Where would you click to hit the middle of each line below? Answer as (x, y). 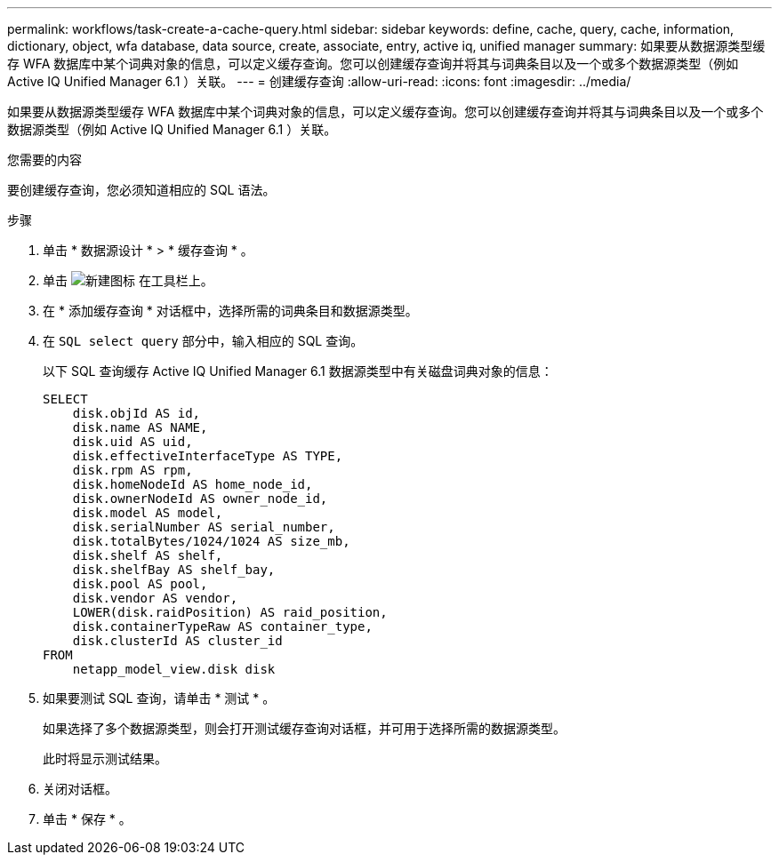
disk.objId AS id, (137, 413)
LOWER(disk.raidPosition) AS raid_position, (230, 612)
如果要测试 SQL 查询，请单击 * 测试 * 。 (159, 698)
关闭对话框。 (80, 789)
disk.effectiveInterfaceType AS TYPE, (208, 456)
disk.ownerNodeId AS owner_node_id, (200, 499)
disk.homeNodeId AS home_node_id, (193, 484)
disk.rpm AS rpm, (133, 470)
